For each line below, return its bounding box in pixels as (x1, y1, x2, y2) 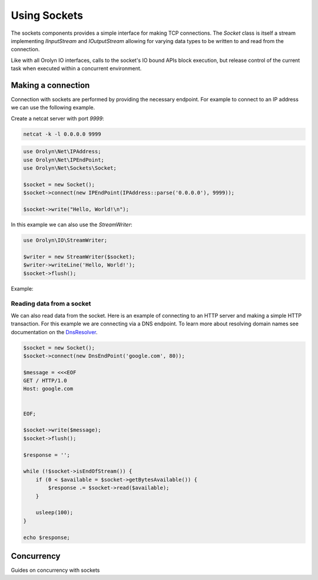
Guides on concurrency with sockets (11, 566, 100, 574)
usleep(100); (35, 509, 74, 516)
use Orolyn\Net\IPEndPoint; (23, 156, 104, 163)
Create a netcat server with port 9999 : (11, 115, 104, 122)
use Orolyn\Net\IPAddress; (23, 148, 101, 155)
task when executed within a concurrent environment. (11, 65, 142, 72)
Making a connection (11, 80, 90, 90)
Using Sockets (11, 9, 84, 22)
